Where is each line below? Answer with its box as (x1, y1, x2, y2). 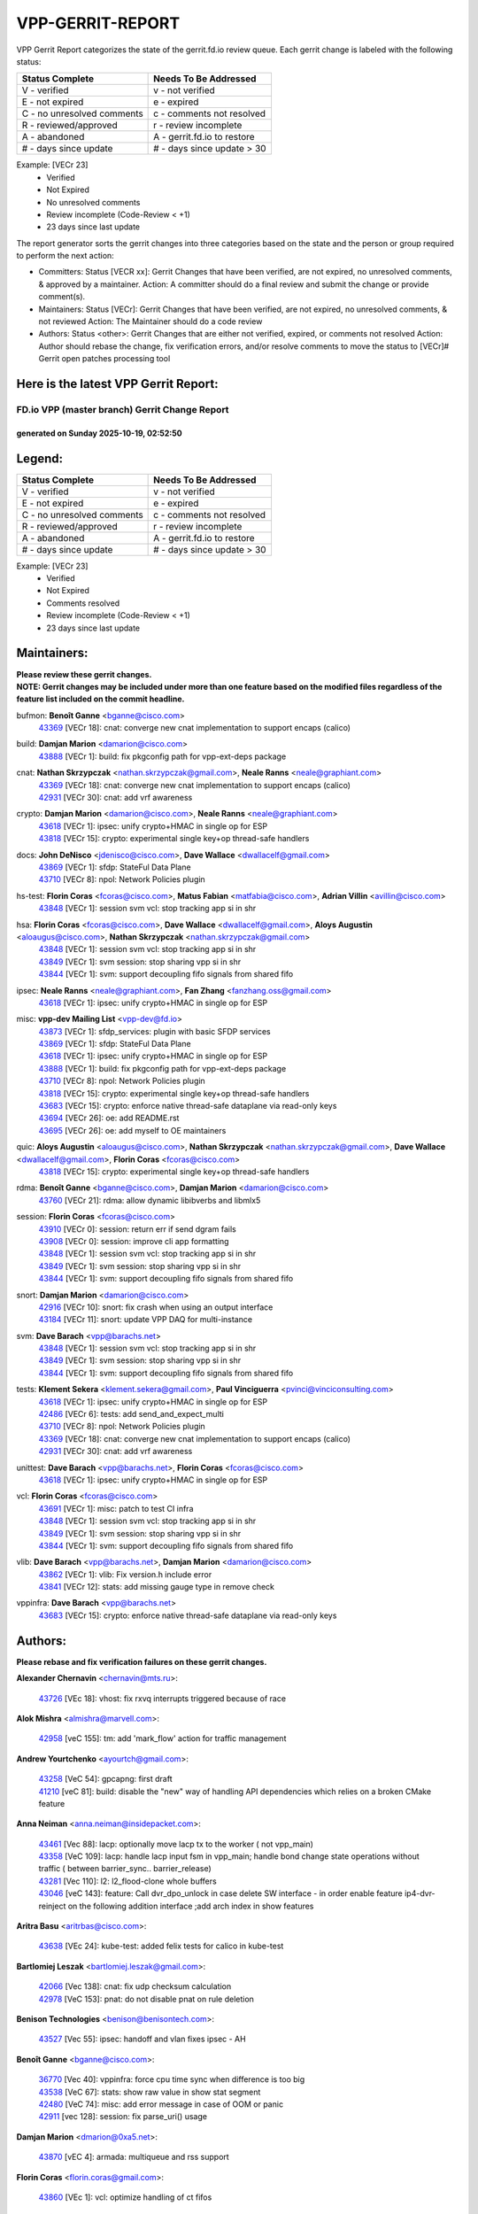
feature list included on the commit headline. (16, 693, 185, 704)
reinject (38, 1900, 66, 1911)
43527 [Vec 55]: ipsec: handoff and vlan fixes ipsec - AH (38, 2033, 247, 2045)
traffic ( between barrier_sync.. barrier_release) (38, 1863, 212, 1874)
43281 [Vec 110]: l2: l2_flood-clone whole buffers (38, 1876, 217, 1886)
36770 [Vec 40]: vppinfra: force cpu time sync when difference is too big (38, 2074, 305, 2085)
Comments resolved (46, 598, 120, 608)
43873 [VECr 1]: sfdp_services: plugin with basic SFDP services (38, 1026, 271, 1036)
